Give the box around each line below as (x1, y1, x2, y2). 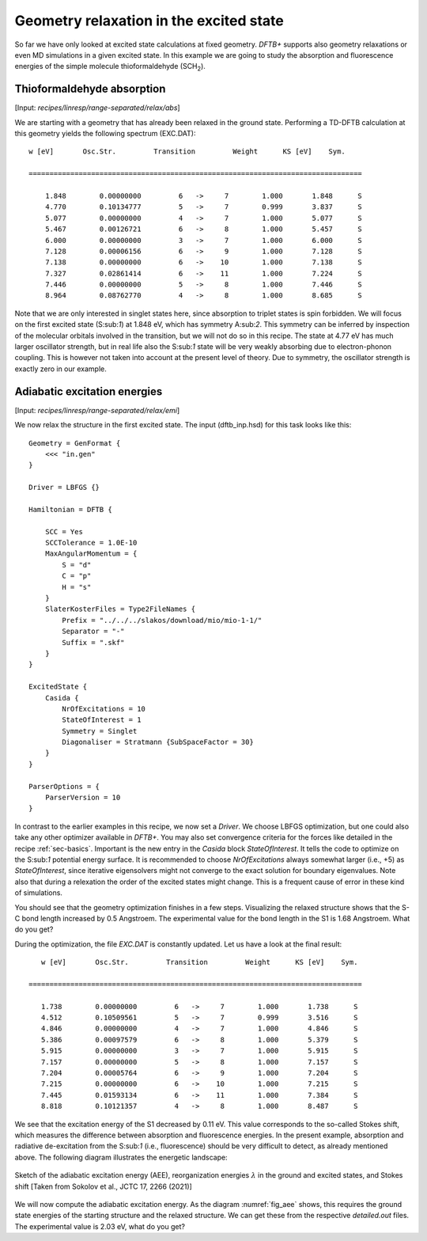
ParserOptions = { (28, 782, 100, 791)
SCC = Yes (44, 527, 83, 536)
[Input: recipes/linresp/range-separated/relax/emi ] (14, 405, 180, 415)
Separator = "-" (62, 627, 125, 636)
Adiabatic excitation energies (14, 385, 163, 398)
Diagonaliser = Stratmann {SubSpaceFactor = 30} (62, 738, 255, 747)
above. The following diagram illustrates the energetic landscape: (14, 1152, 229, 1162)
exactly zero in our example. (14, 364, 107, 374)
